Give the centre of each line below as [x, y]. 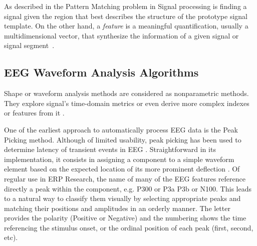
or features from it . [34, 113]
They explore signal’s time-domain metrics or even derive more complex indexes [127, 103]
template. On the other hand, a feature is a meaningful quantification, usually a [126, 26]
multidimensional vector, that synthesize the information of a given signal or [121, 35]
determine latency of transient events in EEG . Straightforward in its [110, 149]
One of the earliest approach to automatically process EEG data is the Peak [121, 129]
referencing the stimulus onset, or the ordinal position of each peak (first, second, [129, 227]
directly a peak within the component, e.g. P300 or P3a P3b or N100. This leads [128, 188]
